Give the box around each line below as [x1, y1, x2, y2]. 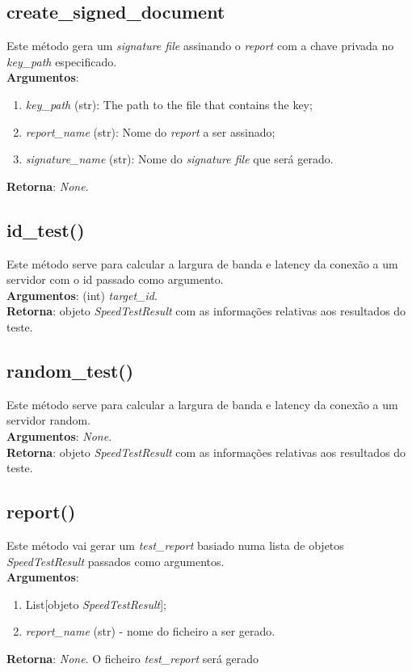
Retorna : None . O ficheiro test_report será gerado [6, 649, 259, 666]
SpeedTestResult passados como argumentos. [6, 552, 225, 569]
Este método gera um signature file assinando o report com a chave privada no [6, 37, 394, 54]
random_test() [6, 357, 134, 382]
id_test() [6, 217, 85, 242]
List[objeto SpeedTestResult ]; [25, 595, 166, 612]
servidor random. [6, 412, 91, 429]
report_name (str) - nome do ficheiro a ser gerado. [25, 623, 275, 640]
